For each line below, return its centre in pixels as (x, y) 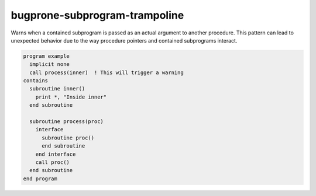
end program (40, 178)
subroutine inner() (57, 89)
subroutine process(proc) (66, 122)
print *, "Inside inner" (71, 97)
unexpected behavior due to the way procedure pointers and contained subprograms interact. (124, 40)
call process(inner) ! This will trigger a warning (107, 72)
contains (36, 81)
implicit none (50, 64)
